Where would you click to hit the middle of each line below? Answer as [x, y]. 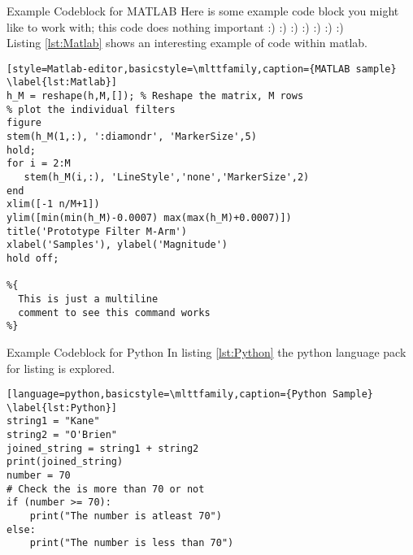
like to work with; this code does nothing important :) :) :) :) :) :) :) [175, 26]
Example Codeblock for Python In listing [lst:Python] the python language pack [206, 351]
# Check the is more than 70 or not [106, 489]
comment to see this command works [114, 312]
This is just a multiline [88, 299]
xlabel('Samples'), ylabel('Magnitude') [117, 245]
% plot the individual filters [91, 109]
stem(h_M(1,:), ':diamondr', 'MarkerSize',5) [132, 137]
